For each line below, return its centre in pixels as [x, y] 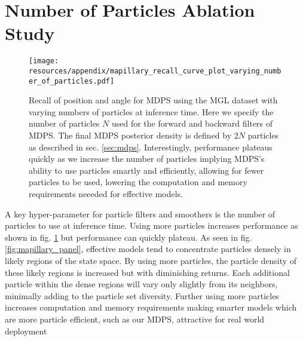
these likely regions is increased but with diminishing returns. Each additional [147, 272]
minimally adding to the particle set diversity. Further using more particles [142, 295]
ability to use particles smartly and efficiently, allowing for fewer [146, 170]
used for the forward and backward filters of [192, 123]
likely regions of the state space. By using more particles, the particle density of [151, 260]
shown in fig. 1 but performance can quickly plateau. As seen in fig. [128, 237]
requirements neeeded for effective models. [106, 194]
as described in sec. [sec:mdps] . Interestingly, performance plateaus [151, 147]
